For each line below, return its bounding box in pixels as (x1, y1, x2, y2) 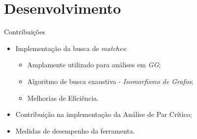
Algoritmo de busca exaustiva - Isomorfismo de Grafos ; (27, 76, 194, 86)
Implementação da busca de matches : (15, 43, 127, 53)
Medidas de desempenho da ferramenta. (15, 125, 135, 136)
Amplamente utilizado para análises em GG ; (27, 59, 161, 70)
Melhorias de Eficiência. (27, 92, 99, 103)
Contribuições (4, 27, 46, 37)
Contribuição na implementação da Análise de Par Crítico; (15, 109, 192, 119)
